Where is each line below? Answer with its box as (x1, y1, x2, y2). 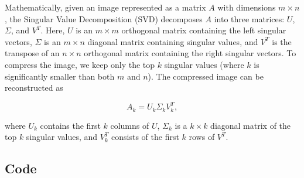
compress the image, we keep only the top (5, 58, 155, 70)
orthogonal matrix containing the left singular (121, 24, 286, 36)
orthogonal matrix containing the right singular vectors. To (84, 47, 296, 59)
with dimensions (217, 1, 276, 13)
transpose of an (5, 47, 60, 59)
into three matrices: (214, 12, 285, 25)
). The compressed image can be (148, 70, 264, 82)
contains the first (40, 119, 101, 131)
